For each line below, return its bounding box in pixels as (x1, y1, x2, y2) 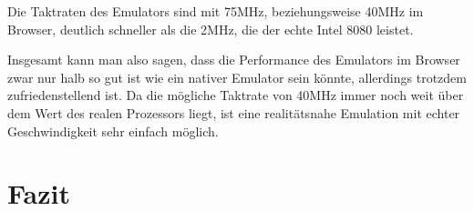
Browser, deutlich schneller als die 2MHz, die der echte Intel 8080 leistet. (7, 19, 414, 38)
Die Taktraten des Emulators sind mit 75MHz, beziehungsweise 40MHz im (7, 2, 424, 20)
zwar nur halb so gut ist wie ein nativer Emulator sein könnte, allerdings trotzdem (7, 67, 467, 86)
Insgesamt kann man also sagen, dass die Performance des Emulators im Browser (7, 50, 460, 69)
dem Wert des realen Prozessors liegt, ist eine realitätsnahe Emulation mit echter (7, 103, 460, 122)
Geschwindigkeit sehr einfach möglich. (7, 121, 219, 140)
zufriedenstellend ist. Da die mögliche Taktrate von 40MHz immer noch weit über (7, 85, 464, 105)
